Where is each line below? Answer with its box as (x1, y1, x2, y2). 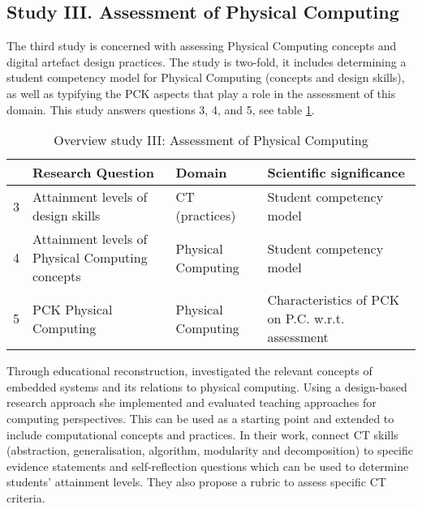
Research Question (32, 163, 154, 182)
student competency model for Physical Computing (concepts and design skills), (6, 69, 405, 86)
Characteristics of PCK (267, 290, 400, 310)
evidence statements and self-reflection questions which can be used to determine (6, 457, 409, 474)
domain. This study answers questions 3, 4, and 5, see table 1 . (6, 101, 315, 118)
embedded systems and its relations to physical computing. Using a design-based (6, 378, 407, 395)
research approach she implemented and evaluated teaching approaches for (6, 394, 377, 411)
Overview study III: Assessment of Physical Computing (54, 130, 368, 150)
